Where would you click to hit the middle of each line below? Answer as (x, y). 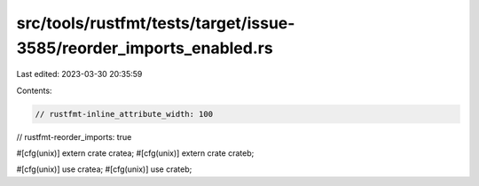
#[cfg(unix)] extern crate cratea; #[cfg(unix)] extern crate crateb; (135, 153)
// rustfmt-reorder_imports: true (74, 136)
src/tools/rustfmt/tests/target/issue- (156, 23)
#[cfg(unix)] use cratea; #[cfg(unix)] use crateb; (104, 169)
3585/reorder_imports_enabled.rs (145, 48)
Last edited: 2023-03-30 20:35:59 (79, 74)
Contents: (34, 90)
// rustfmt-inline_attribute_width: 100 (124, 114)
